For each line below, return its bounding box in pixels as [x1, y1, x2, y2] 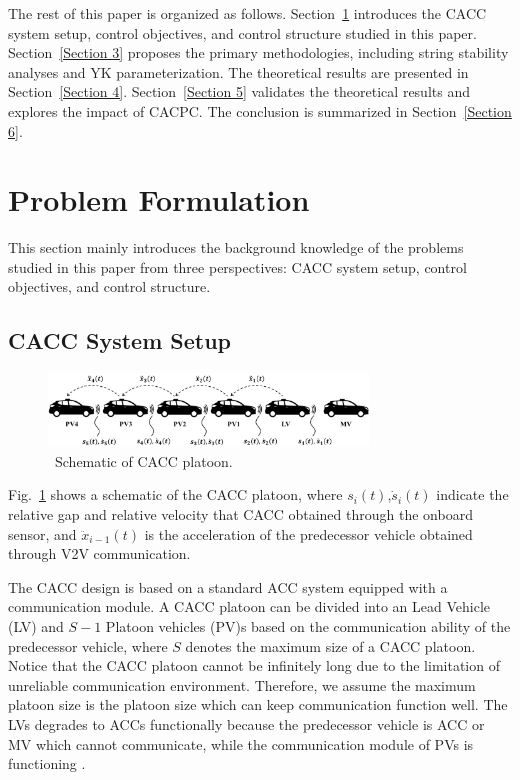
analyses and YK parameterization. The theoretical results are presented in [8, 61, 469, 82]
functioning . [8, 753, 86, 774]
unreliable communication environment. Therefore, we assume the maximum [8, 674, 476, 695]
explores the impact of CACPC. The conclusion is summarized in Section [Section [8, 100, 512, 121]
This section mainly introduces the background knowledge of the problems [8, 237, 464, 258]
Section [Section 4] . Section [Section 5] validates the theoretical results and [8, 81, 470, 102]
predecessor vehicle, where [8, 635, 168, 656]
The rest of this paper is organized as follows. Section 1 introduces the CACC [8, 3, 487, 23]
